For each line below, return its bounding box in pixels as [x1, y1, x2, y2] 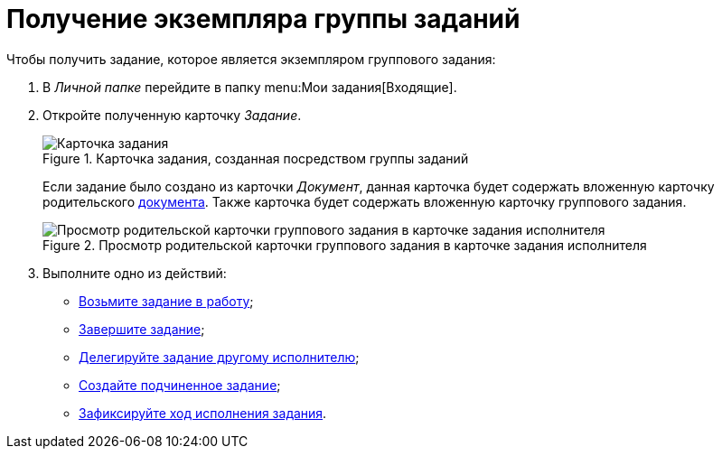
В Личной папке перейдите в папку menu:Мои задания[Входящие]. [42, 79, 457, 95]
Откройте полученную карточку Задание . [42, 107, 302, 123]
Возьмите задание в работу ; [79, 293, 254, 309]
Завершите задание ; [79, 321, 205, 337]
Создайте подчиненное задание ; [79, 377, 281, 393]
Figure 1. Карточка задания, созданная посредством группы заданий [42, 150, 469, 166]
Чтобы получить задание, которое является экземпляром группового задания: [6, 51, 496, 67]
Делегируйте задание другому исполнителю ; [79, 349, 360, 365]
